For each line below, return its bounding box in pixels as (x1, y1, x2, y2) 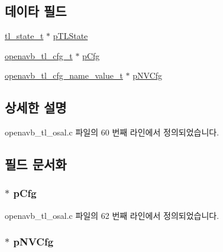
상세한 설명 (5, 98, 67, 117)
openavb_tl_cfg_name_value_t (5, 69, 123, 82)
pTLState (53, 30, 88, 42)
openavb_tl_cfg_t (5, 49, 73, 62)
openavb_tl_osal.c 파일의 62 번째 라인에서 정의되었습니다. (5, 209, 219, 221)
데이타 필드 (5, 2, 67, 20)
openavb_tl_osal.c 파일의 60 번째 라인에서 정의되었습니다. (5, 126, 219, 138)
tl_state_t (5, 30, 44, 42)
